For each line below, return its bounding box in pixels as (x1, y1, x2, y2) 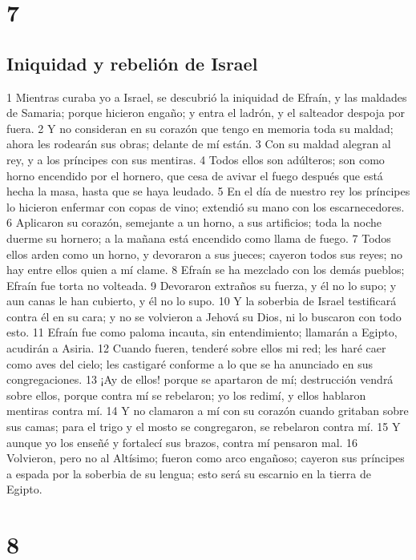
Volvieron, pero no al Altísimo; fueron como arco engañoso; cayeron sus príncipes (6, 449, 405, 466)
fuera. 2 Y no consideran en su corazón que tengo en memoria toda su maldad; (6, 119, 394, 136)
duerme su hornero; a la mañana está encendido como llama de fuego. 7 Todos (6, 229, 391, 246)
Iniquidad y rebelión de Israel (6, 50, 258, 75)
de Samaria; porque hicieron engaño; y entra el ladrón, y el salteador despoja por (6, 104, 406, 121)
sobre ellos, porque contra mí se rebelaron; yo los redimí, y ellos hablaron (6, 386, 366, 403)
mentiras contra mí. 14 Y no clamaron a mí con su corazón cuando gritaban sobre (6, 402, 409, 419)
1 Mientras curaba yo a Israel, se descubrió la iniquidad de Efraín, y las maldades (6, 88, 407, 105)
